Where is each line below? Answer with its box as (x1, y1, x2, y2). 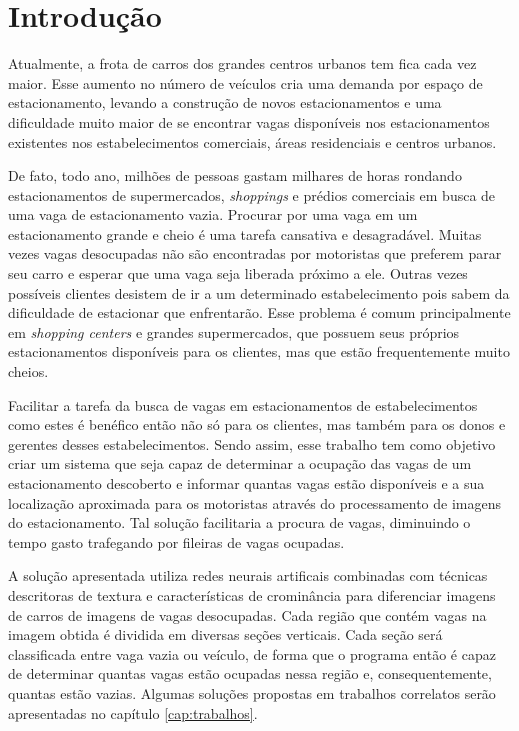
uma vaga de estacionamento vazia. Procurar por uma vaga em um (8, 204, 418, 225)
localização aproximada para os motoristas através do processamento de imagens (8, 492, 502, 513)
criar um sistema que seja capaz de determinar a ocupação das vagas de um (8, 453, 472, 474)
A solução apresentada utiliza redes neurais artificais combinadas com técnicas (8, 565, 488, 586)
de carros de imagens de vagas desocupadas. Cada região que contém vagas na (8, 604, 487, 625)
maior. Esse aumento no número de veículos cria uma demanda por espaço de (8, 72, 483, 93)
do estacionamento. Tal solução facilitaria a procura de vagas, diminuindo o (8, 512, 471, 533)
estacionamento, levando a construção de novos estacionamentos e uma (8, 92, 442, 113)
